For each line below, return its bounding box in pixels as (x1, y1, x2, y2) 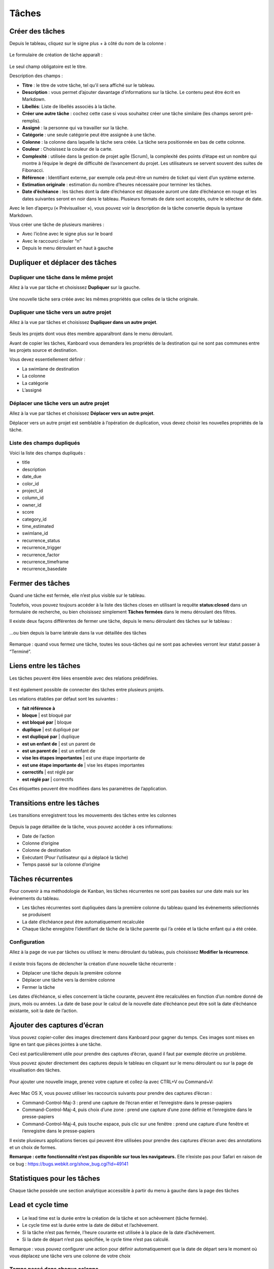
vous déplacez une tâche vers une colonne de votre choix (9, 1253, 131, 1259)
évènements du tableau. (9, 895, 60, 901)
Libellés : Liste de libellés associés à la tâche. (22, 103, 117, 109)
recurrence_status (22, 537, 60, 543)
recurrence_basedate (22, 566, 67, 572)
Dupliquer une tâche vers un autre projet (9, 309, 112, 316)
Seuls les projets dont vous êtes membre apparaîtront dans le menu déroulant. (9, 330, 174, 337)
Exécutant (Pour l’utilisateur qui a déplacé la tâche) (22, 854, 128, 860)
